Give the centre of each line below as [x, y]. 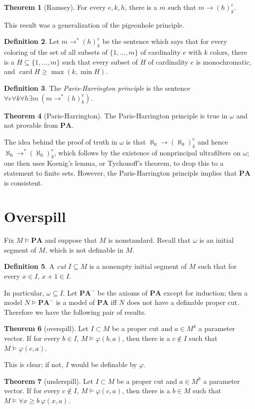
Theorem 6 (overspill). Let [46, 328]
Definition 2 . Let [32, 41]
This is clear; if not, [34, 364]
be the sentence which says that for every [165, 41]
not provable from [31, 125]
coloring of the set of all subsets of [56, 52]
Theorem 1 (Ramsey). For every [55, 7]
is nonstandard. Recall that [149, 240]
